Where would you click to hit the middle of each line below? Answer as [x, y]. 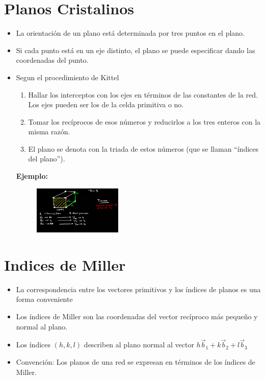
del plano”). [47, 159]
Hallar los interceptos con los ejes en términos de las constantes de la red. [143, 94]
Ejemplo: [32, 176]
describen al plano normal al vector [139, 345]
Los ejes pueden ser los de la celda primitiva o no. [106, 104]
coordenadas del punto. [52, 60]
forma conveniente [44, 299]
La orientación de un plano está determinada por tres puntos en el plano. [130, 33]
